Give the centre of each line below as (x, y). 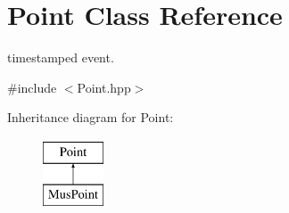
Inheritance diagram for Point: (91, 117)
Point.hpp (104, 87)
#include (32, 87)
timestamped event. (61, 57)
